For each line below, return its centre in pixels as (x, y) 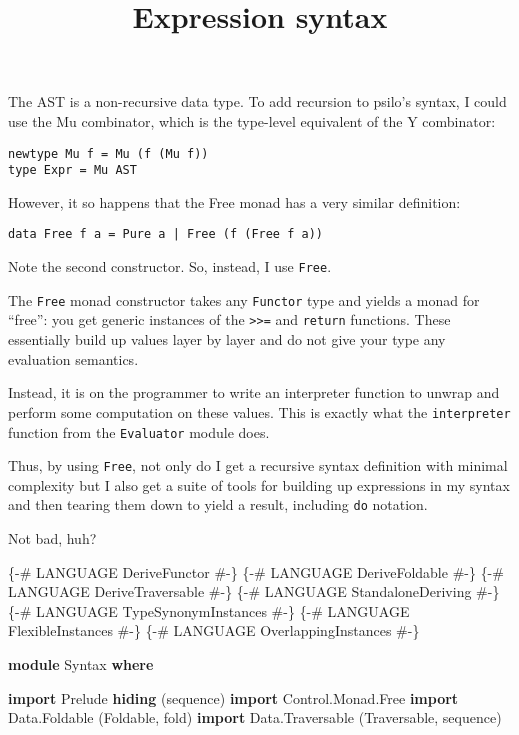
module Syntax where (81, 664)
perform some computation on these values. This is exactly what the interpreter (259, 411)
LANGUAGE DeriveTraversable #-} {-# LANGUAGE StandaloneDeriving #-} (254, 591)
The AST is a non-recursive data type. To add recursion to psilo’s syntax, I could (257, 101)
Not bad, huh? (52, 538)
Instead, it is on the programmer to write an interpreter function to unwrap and (254, 392)
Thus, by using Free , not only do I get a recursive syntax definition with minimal (258, 465)
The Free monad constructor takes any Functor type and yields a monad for (244, 299)
